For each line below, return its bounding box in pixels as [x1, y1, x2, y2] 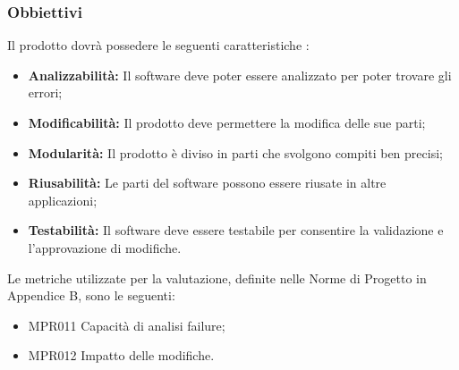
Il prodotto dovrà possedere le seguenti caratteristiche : [7, 36, 310, 55]
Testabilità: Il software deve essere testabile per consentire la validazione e [28, 221, 444, 240]
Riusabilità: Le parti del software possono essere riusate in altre [28, 173, 387, 192]
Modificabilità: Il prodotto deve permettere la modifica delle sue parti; [28, 114, 426, 131]
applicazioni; [28, 190, 98, 209]
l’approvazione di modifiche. [28, 238, 182, 256]
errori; [28, 83, 63, 102]
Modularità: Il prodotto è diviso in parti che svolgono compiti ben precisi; [28, 143, 443, 162]
